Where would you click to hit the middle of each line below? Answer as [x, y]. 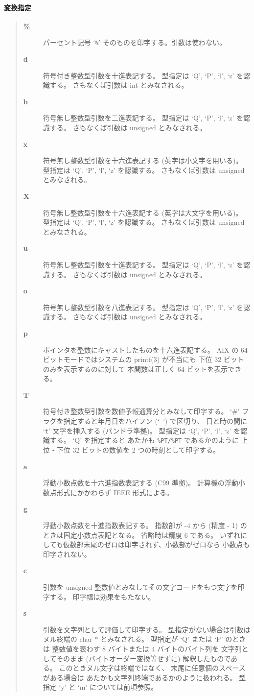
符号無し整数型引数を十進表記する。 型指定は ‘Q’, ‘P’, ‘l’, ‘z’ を [143, 264]
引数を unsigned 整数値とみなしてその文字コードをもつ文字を [140, 587]
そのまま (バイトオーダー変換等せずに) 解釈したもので [143, 658]
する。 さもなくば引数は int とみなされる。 [119, 85]
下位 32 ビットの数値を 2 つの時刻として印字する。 [138, 450]
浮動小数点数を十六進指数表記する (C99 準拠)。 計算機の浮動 [140, 483]
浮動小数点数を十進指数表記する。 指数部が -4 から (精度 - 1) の [145, 525]
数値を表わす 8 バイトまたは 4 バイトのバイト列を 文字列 [150, 648]
